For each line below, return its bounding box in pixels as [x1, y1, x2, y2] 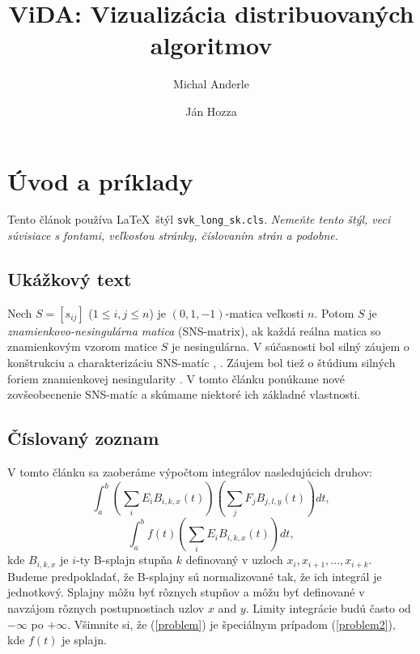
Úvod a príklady [7, 164, 193, 197]
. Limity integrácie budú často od [245, 600, 411, 617]
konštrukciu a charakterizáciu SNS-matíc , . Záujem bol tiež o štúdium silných [7, 354, 396, 371]
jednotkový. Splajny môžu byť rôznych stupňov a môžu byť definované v [7, 583, 365, 601]
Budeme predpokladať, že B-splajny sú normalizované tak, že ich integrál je [7, 567, 382, 584]
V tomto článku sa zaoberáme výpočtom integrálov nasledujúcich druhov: [7, 464, 373, 481]
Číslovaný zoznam [7, 425, 159, 451]
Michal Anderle [173, 75, 249, 92]
